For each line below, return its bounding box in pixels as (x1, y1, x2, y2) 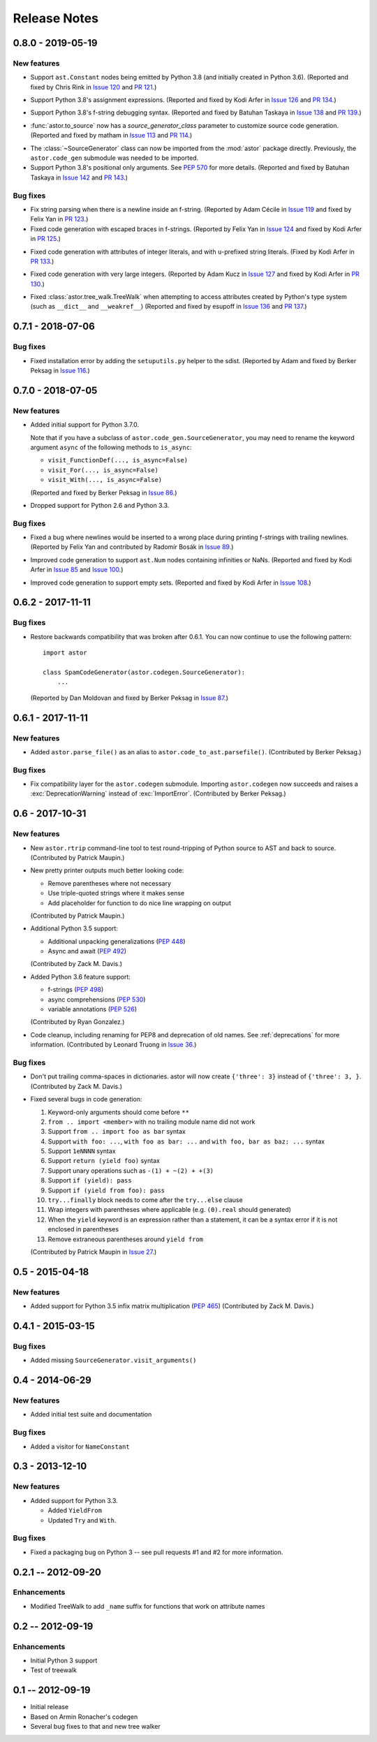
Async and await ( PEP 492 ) (47, 947, 127, 956)
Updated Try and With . (47, 1516, 117, 1524)
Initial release (30, 1703, 69, 1711)
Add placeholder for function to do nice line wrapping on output (47, 898, 232, 907)
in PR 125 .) (30, 235, 61, 243)
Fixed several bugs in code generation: (30, 1095, 142, 1104)
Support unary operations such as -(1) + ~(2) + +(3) (47, 1166, 214, 1175)
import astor (43, 649, 87, 657)
